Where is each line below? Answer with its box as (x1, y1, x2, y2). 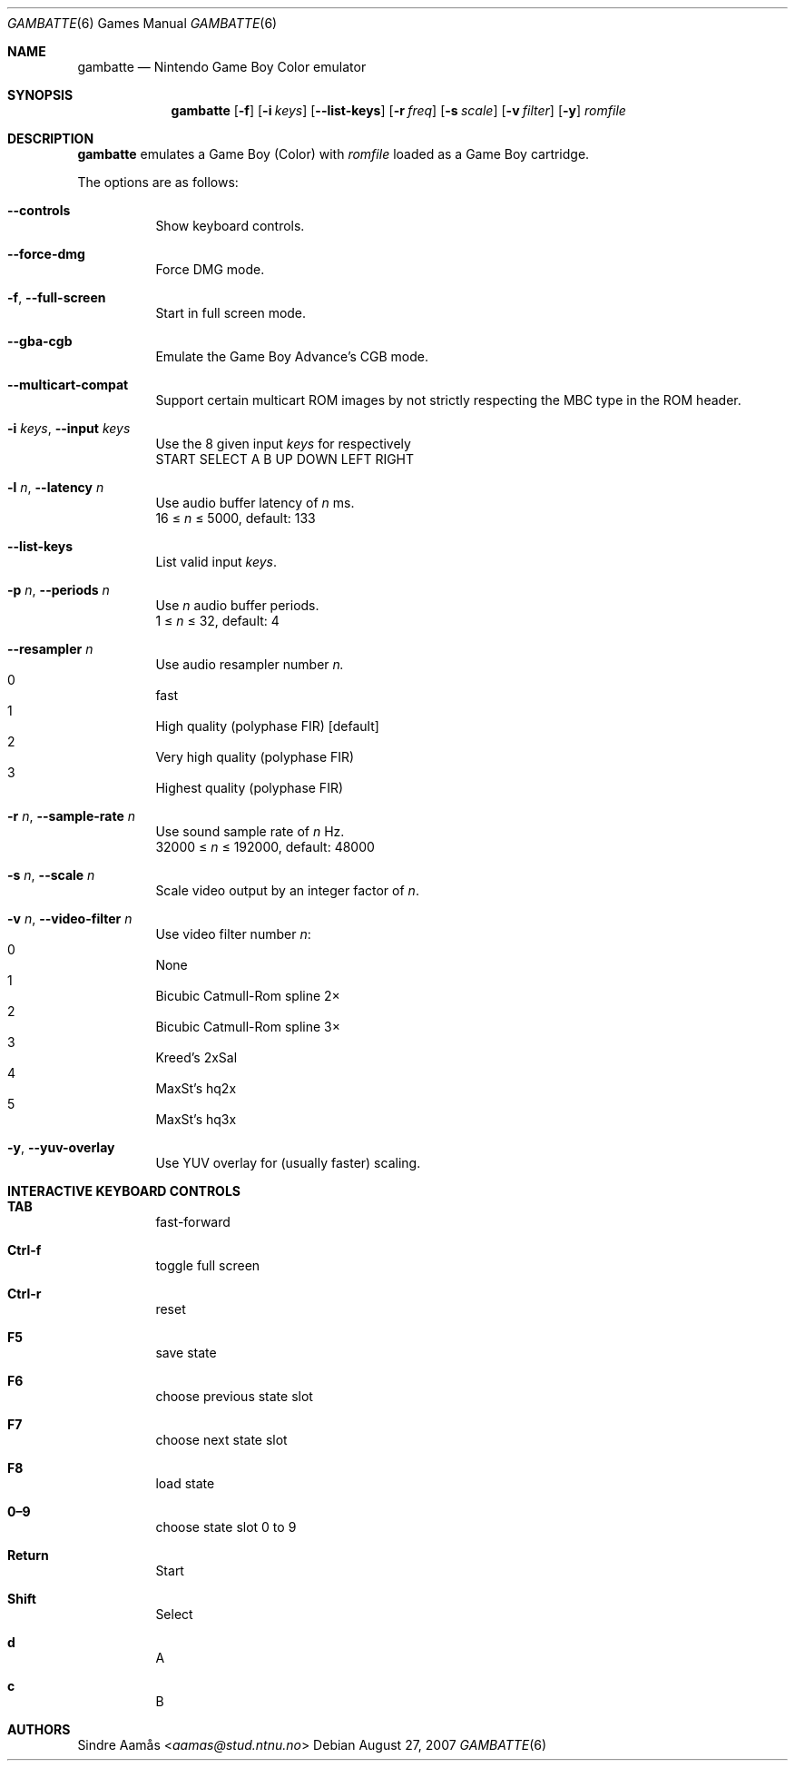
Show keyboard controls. (155, 218, 305, 233)
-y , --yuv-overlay (7, 1140, 115, 1155)
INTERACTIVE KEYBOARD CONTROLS (7, 1183, 240, 1199)
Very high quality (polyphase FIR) (155, 749, 355, 765)
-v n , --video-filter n (7, 911, 132, 926)
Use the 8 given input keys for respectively (155, 436, 411, 451)
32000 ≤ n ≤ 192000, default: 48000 (155, 839, 375, 854)
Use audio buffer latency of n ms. (155, 495, 355, 510)
